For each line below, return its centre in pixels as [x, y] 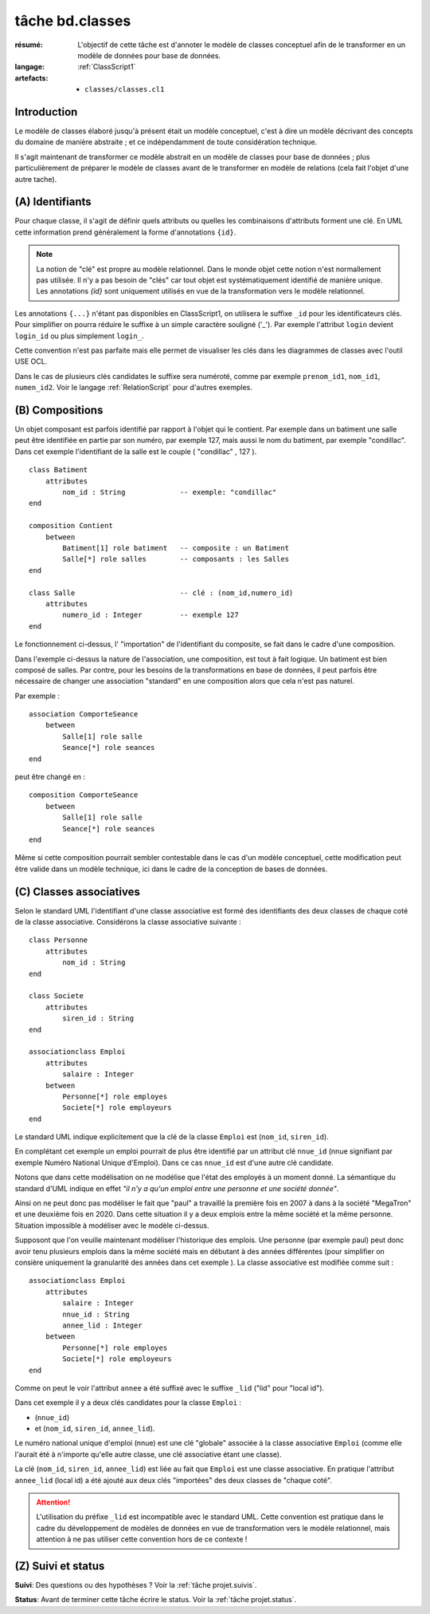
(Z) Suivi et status [60, 1566]
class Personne [59, 940]
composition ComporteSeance [84, 795]
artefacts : [31, 78]
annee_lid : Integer [102, 1325]
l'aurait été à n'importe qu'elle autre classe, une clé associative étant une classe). [148, 1454]
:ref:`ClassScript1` [107, 67]
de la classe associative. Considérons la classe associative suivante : [128, 922]
